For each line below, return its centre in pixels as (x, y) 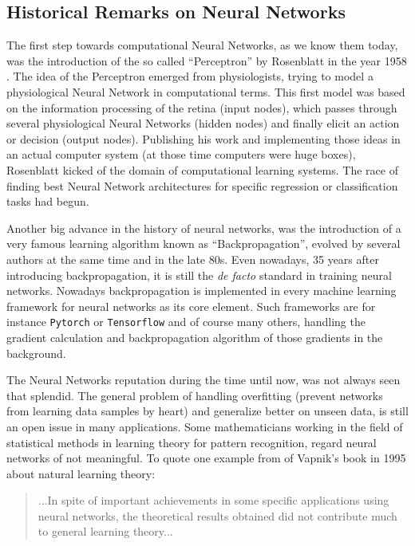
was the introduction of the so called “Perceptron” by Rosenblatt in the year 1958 (207, 60)
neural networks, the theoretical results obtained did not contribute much (217, 515)
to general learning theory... (105, 531)
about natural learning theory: (81, 473)
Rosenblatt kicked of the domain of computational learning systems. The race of (202, 169)
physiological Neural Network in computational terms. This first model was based (206, 91)
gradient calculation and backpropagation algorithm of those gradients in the (195, 337)
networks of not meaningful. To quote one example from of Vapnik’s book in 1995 (206, 458)
